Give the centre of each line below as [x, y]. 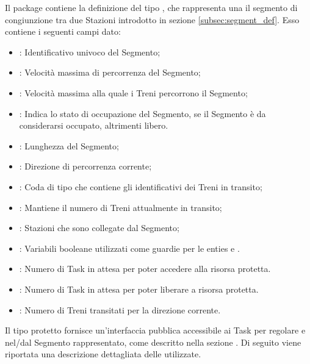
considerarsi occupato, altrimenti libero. [94, 125]
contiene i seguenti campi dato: [63, 31]
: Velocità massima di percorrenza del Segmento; [110, 72]
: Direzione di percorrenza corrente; [85, 166]
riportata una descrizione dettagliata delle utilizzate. [103, 354]
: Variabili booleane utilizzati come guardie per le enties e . [129, 248]
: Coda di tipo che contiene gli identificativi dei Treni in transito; [141, 186]
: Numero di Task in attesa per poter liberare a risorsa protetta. [139, 289]
